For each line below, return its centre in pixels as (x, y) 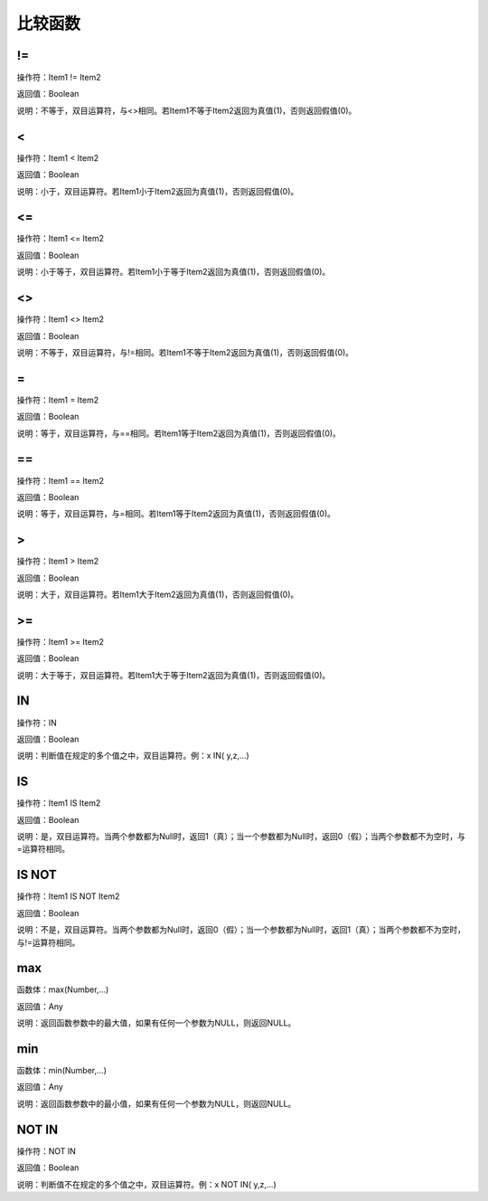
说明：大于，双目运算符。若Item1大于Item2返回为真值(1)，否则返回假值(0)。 (158, 594)
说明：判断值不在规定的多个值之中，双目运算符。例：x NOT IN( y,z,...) (146, 1184)
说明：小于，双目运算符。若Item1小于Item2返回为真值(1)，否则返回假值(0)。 (158, 191)
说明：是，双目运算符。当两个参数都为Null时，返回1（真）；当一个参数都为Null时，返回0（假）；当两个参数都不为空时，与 (241, 837)
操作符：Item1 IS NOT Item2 (68, 896)
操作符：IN (37, 723)
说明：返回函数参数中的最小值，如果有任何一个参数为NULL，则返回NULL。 (156, 1103)
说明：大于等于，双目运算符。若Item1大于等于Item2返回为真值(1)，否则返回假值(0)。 (174, 675)
